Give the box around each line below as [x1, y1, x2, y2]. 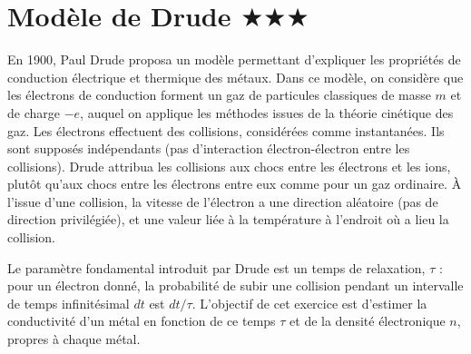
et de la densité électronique [289, 311, 446, 330]
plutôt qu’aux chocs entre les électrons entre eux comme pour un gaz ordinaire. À [7, 174, 462, 193]
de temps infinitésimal [7, 293, 130, 312]
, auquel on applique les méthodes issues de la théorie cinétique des [80, 103, 454, 122]
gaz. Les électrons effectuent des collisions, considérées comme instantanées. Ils [7, 121, 445, 140]
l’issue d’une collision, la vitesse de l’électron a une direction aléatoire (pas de [7, 192, 438, 211]
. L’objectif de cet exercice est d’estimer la [191, 293, 427, 312]
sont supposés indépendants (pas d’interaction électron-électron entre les [7, 139, 410, 158]
